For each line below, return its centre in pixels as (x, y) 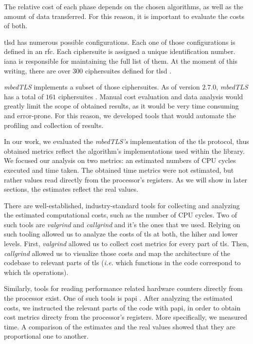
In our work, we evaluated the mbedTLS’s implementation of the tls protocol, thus (126, 141)
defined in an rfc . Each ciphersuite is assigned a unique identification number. (120, 51)
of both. (16, 26)
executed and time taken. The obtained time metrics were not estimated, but (119, 170)
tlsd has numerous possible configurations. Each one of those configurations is (120, 42)
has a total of (24, 96)
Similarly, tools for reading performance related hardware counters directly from (123, 288)
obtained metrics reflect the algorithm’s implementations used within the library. (124, 151)
